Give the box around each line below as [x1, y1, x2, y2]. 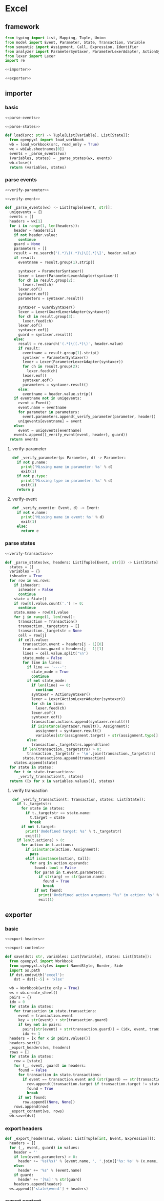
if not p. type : [17, 473, 48, 478]
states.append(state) [14, 760, 58, 765]
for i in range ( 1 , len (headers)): [9, 223, 80, 228]
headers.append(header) [14, 1181, 62, 1186]
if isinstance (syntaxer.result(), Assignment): [31, 724, 130, 729]
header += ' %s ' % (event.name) [18, 1168, 82, 1173]
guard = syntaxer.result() [18, 332, 73, 337]
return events [9, 437, 38, 442]
